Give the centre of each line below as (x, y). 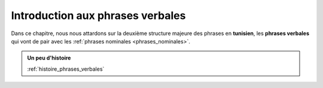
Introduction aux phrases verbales (98, 15)
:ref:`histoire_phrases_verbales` (66, 69)
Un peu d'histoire (49, 58)
